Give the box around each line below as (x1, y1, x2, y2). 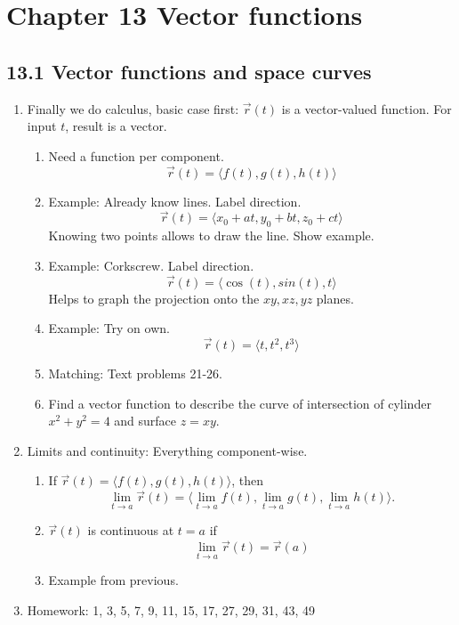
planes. (316, 288, 354, 307)
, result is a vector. (65, 117, 167, 135)
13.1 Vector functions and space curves (6, 57, 372, 85)
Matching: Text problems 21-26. (48, 364, 222, 382)
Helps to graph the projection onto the (48, 288, 260, 307)
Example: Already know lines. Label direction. (48, 191, 302, 210)
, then (231, 471, 263, 490)
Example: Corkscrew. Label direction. (48, 256, 254, 274)
